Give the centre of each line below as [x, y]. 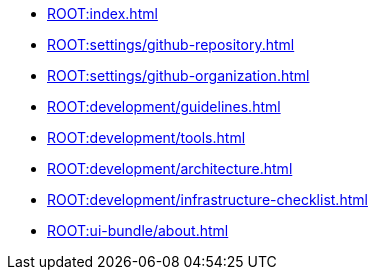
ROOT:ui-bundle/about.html [138, 230]
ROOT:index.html [102, 13]
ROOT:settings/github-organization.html [178, 75]
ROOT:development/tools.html [146, 137]
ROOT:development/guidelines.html [164, 106]
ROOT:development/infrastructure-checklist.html [207, 199]
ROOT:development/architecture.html [170, 168]
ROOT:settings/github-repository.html [171, 44]
